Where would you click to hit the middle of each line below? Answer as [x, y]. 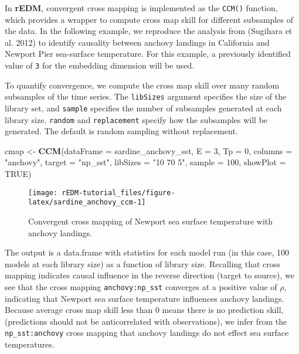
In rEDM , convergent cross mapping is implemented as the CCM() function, [141, 8]
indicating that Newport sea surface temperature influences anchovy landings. [145, 298]
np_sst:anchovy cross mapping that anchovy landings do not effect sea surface [147, 333]
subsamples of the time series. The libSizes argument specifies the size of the [146, 96]
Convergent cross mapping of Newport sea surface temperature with [151, 221]
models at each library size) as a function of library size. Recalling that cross [142, 263]
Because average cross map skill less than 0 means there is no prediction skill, [144, 310]
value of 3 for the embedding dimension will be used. [100, 65]
